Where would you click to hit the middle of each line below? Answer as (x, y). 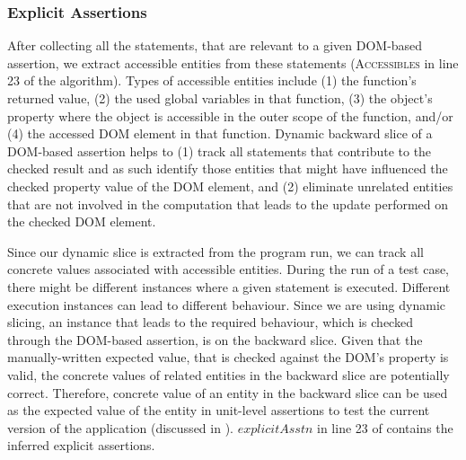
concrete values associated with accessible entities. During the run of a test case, (229, 269)
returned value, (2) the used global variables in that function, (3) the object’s (220, 98)
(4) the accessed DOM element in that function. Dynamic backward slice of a (220, 133)
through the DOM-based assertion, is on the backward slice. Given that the (215, 339)
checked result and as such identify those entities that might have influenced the (228, 168)
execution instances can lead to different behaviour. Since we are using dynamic (226, 304)
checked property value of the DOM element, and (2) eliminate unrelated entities (230, 186)
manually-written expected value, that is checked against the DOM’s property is (228, 357)
